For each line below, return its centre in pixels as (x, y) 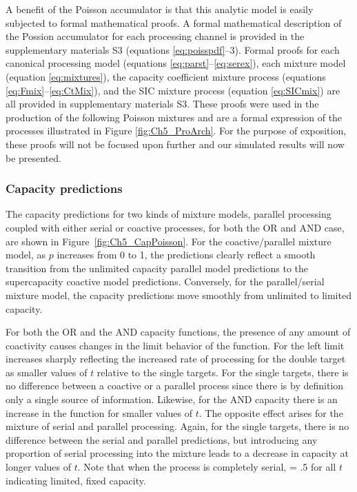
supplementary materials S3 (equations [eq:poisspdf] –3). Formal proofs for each (173, 49)
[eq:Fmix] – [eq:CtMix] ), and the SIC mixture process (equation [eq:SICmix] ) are (173, 90)
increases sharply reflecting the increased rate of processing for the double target (176, 359)
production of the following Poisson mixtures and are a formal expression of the (174, 117)
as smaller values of (47, 372)
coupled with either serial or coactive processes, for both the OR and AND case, (175, 227)
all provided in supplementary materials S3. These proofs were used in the (162, 104)
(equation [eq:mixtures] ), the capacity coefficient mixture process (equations (166, 76)
